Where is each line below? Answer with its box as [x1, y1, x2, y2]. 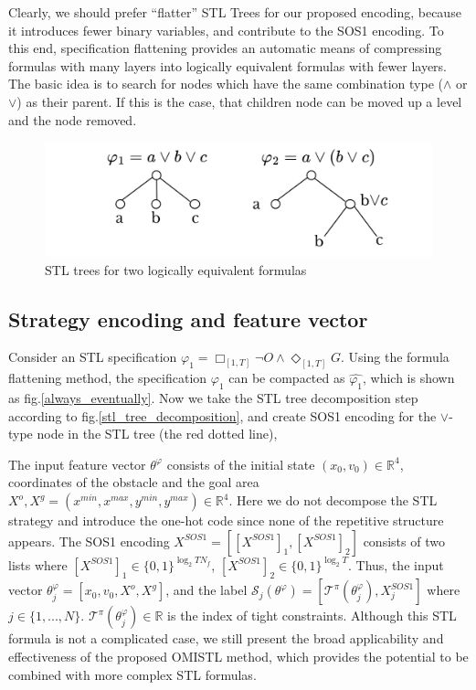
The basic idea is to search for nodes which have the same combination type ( [8, 74, 444, 93]
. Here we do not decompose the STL [228, 491, 438, 510]
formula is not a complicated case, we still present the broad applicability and [8, 629, 444, 648]
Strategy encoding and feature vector [8, 304, 368, 333]
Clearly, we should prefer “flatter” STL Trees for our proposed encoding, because [8, 3, 461, 21]
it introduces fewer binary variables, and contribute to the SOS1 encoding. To [8, 20, 444, 39]
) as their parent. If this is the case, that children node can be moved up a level [16, 91, 462, 111]
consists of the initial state [166, 454, 315, 473]
